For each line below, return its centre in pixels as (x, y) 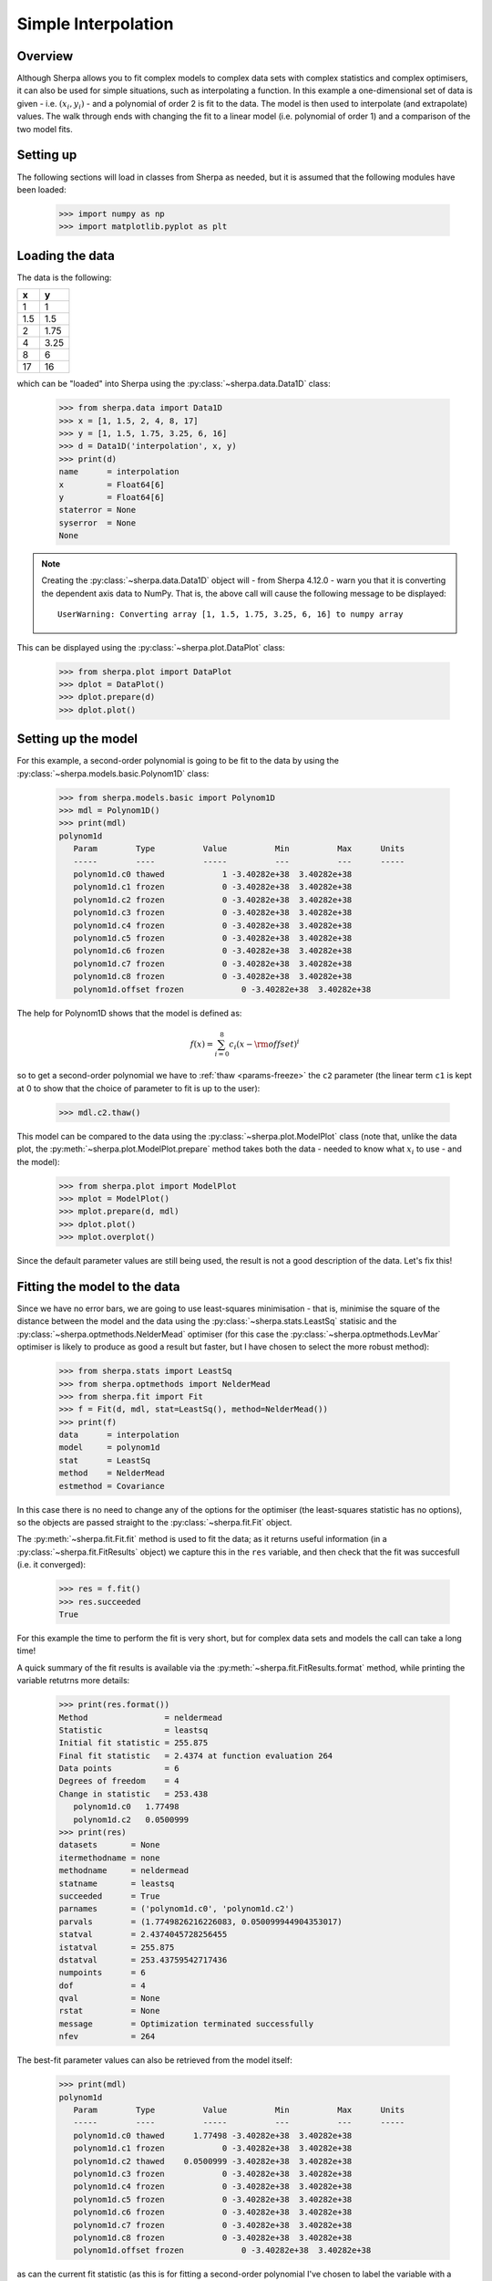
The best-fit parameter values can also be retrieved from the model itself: (155, 2060)
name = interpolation (119, 472)
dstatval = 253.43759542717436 (143, 1960)
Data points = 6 (119, 1769)
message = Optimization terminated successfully (186, 2024)
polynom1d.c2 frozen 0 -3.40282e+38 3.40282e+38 (213, 900)
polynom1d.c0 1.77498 (126, 1807)
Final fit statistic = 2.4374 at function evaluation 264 (196, 1755)
